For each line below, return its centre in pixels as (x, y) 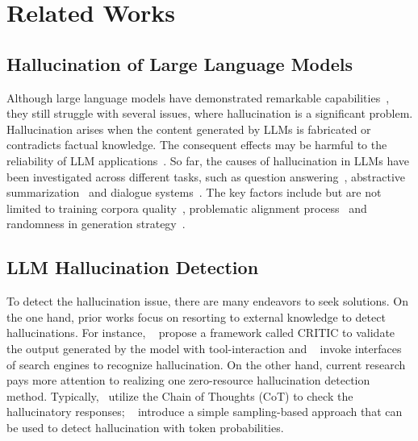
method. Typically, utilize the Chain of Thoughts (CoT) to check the (180, 395)
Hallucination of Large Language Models (180, 63)
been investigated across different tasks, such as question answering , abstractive (206, 176)
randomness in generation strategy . (96, 224)
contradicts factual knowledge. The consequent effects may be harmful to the (197, 145)
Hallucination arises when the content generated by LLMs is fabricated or (189, 129)
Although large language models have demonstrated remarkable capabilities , (198, 97)
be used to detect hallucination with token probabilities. (145, 427)
